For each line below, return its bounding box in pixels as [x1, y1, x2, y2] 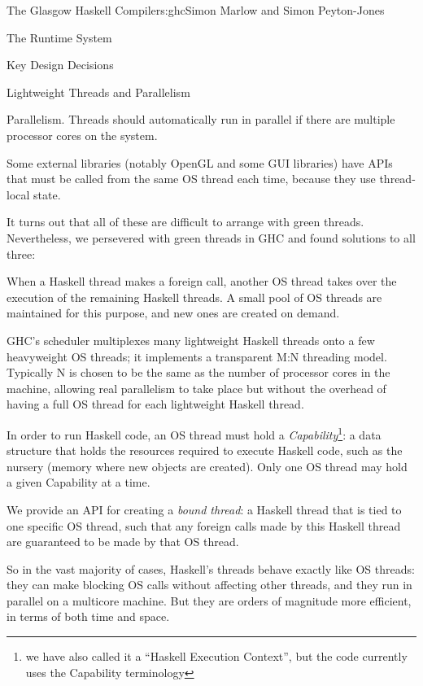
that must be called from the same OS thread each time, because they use [7, 170, 376, 187]
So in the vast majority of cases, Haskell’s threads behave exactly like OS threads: [7, 560, 415, 577]
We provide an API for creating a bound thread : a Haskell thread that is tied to [7, 500, 402, 518]
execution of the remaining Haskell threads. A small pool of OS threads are [7, 288, 382, 305]
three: [7, 245, 36, 262]
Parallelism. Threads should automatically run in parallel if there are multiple [7, 111, 395, 128]
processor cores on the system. [7, 126, 158, 143]
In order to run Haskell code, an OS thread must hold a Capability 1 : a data [7, 423, 382, 443]
